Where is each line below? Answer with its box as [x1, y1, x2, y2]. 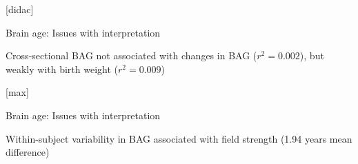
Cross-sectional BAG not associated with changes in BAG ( [6, 48, 257, 63]
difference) [6, 145, 50, 159]
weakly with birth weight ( [6, 61, 118, 76]
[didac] [6, 2, 34, 16]
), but [299, 48, 324, 63]
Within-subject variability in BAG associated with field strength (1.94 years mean [6, 131, 352, 145]
